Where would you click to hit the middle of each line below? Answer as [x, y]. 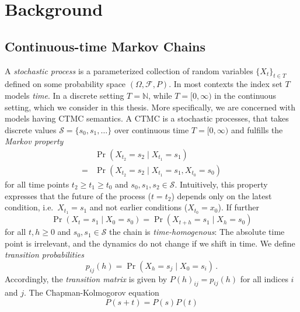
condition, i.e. [29, 207]
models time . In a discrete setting [64, 95]
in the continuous [245, 95]
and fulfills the [257, 129]
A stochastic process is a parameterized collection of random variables [129, 70]
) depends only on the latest [221, 195]
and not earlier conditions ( [139, 207]
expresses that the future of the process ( [78, 195]
